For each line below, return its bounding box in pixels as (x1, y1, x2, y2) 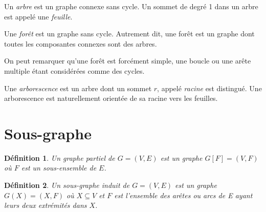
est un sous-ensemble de (21, 162, 97, 173)
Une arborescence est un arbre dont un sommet (4, 82, 152, 93)
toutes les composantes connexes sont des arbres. (4, 38, 157, 49)
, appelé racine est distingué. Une (157, 82, 262, 93)
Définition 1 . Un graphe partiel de (4, 152, 115, 163)
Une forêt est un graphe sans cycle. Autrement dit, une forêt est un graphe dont (4, 28, 255, 39)
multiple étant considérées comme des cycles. (4, 65, 145, 76)
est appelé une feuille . (4, 11, 73, 22)
